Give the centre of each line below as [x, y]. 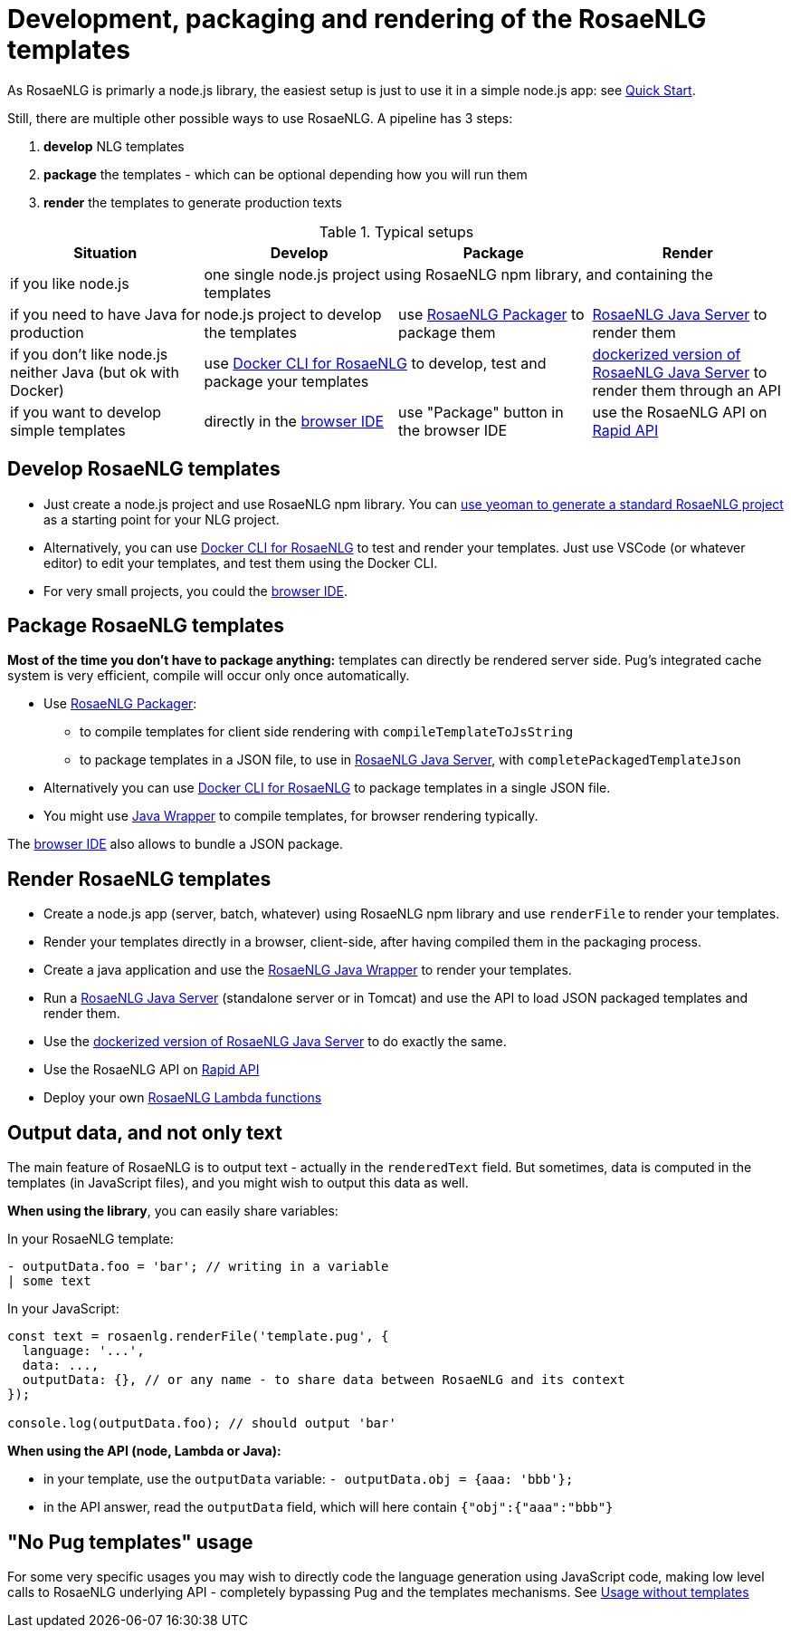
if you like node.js [70, 283]
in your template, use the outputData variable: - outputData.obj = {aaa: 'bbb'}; [309, 1479]
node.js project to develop [293, 314]
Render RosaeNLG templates [139, 879]
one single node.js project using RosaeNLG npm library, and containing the [458, 274]
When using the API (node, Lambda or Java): [144, 1451]
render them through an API [686, 390]
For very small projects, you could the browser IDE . [195, 591]
